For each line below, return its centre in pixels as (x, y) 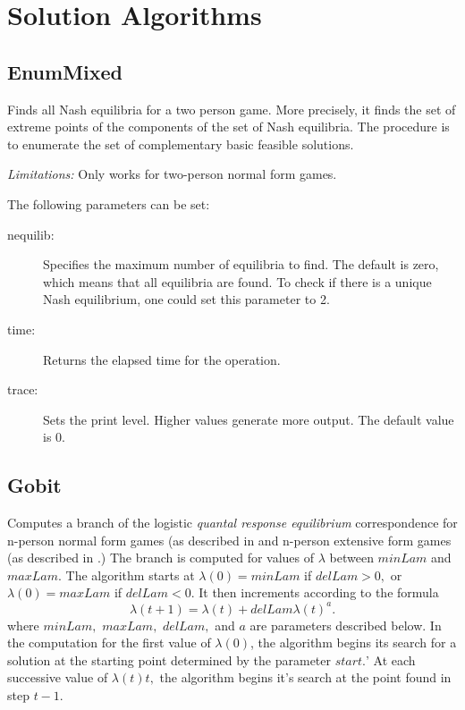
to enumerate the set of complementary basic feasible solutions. (181, 144)
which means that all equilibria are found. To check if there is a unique (237, 281)
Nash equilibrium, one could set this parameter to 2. (186, 299)
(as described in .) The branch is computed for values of (161, 558)
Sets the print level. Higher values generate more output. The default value (249, 419)
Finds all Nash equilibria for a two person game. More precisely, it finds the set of (232, 109)
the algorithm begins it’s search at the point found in (305, 677)
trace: (23, 389)
